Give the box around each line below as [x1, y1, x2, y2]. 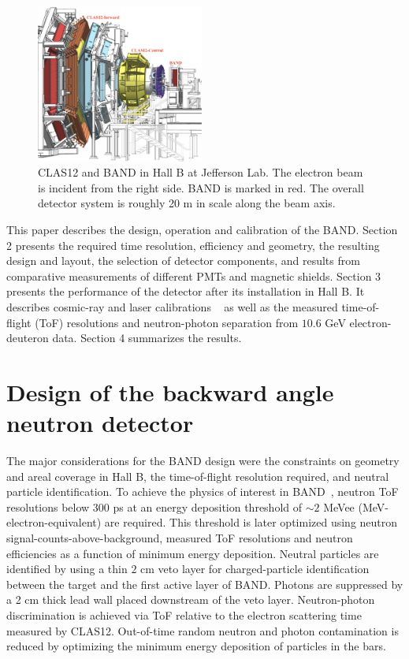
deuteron [6, 329, 49, 346]
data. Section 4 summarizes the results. [52, 329, 242, 346]
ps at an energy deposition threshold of [113, 498, 303, 515]
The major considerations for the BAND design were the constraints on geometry [6, 452, 400, 469]
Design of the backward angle [6, 375, 334, 408]
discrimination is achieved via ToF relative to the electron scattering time [6, 606, 362, 623]
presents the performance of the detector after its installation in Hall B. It [6, 283, 365, 300]
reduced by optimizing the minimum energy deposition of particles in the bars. [6, 638, 386, 654]
